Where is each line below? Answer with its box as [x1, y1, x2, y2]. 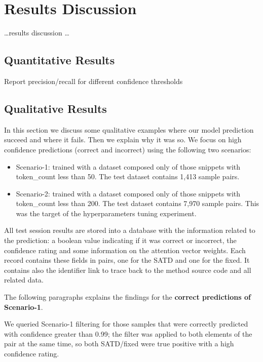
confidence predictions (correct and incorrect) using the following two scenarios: [4, 144, 251, 154]
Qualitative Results [4, 100, 107, 116]
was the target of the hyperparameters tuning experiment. [16, 208, 197, 218]
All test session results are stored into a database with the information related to [4, 225, 255, 235]
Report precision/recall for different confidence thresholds [4, 75, 183, 86]
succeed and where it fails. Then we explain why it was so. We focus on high [4, 134, 242, 145]
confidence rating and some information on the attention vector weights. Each [4, 245, 246, 255]
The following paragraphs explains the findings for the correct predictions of [4, 292, 251, 302]
